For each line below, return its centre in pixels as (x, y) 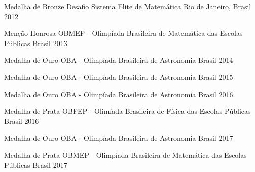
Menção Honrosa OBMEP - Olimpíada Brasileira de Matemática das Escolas (123, 33)
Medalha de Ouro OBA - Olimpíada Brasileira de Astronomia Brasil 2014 (119, 60)
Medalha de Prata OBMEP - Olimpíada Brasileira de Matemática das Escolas (125, 155)
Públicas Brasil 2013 (36, 43)
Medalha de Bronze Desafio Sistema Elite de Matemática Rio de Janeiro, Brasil (128, 6)
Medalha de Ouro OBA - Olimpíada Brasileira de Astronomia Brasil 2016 (119, 94)
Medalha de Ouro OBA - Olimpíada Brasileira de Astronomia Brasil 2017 (119, 138)
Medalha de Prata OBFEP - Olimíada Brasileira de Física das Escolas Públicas (128, 111)
